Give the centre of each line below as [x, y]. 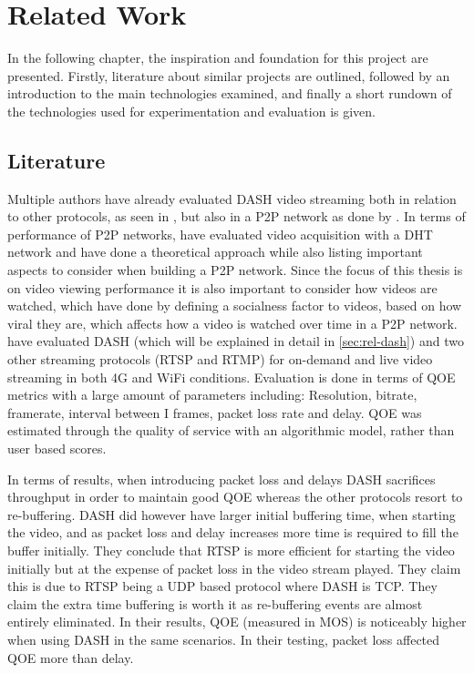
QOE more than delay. [71, 657]
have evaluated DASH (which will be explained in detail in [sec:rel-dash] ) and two [236, 341]
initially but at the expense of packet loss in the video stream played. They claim [234, 568]
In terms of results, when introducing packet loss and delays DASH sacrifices [222, 479]
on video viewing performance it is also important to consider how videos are [222, 287]
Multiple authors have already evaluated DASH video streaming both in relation [232, 198]
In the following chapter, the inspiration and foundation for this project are [218, 58]
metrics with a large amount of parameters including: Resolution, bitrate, [212, 395]
